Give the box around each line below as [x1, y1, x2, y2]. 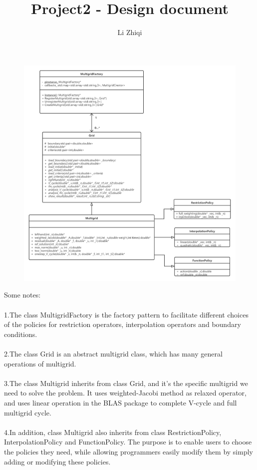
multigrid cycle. [4, 407, 51, 417]
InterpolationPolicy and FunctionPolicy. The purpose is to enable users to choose [4, 436, 252, 447]
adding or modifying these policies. [4, 456, 111, 466]
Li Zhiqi [117, 27, 142, 37]
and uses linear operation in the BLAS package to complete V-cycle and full [4, 397, 237, 407]
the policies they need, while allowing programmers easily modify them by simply [4, 446, 253, 456]
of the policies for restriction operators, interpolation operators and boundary [4, 319, 241, 329]
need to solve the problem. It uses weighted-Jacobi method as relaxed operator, [4, 387, 247, 398]
